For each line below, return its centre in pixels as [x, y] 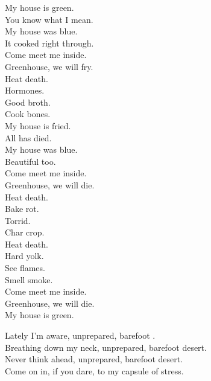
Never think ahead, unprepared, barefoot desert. [94, 359]
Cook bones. [28, 114]
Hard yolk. [24, 256]
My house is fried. [38, 125]
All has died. [28, 137]
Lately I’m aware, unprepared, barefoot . [80, 335]
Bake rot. [22, 209]
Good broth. [28, 102]
